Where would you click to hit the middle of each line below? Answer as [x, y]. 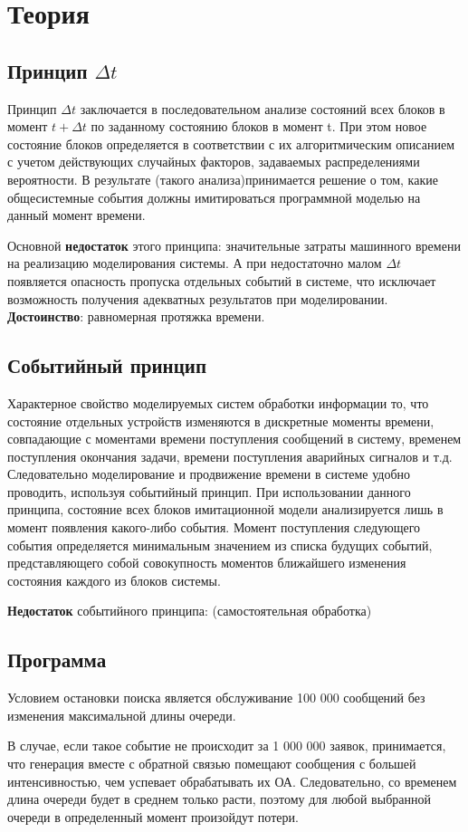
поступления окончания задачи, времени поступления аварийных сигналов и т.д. [230, 456]
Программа [57, 660]
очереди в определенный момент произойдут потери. [153, 816]
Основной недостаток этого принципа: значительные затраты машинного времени [234, 245]
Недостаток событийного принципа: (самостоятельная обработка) [190, 611]
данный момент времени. [76, 215]
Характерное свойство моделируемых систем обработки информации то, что [218, 402]
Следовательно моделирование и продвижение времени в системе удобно [209, 474]
